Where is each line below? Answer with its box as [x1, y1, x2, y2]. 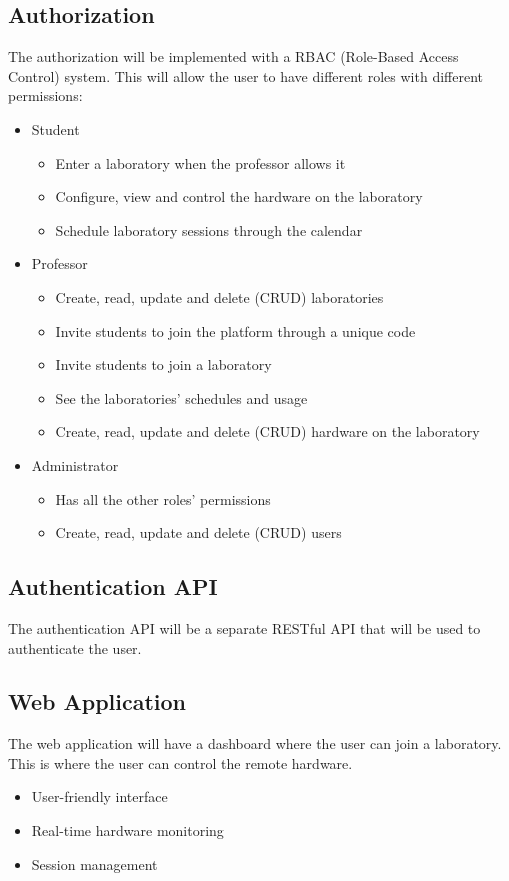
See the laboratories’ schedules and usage [55, 387, 308, 408]
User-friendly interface [31, 786, 168, 807]
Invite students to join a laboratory [55, 354, 272, 375]
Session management [31, 853, 158, 874]
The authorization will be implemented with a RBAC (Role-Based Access [8, 46, 459, 67]
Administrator [31, 454, 119, 475]
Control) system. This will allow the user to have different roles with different [8, 65, 483, 86]
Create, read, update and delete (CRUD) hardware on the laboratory [55, 421, 480, 442]
